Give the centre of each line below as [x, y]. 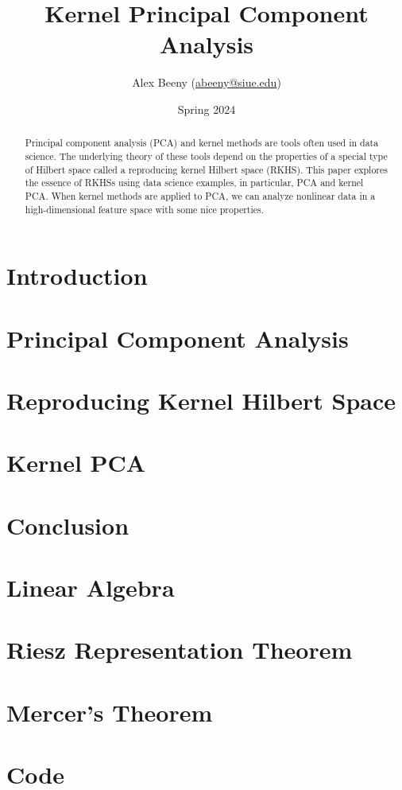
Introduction [77, 276]
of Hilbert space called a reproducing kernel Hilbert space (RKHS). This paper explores [206, 169]
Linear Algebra [91, 588]
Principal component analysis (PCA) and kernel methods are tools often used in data [202, 143]
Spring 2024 [207, 109]
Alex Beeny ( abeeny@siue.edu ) [207, 82]
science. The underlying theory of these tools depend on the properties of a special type [206, 156]
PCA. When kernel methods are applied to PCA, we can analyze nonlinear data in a [200, 195]
